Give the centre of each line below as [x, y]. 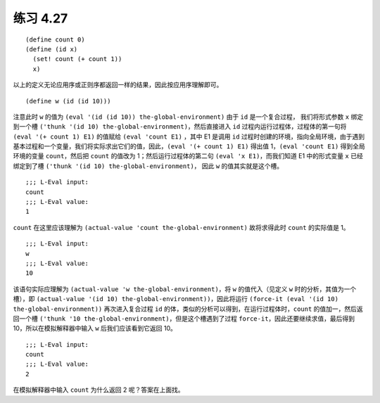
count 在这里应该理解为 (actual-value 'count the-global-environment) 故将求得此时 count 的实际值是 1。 [181, 227]
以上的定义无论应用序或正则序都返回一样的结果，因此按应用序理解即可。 [118, 85]
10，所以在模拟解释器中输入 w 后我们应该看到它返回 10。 [95, 328]
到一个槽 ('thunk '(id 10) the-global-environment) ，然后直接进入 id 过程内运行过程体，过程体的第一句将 [180, 127]
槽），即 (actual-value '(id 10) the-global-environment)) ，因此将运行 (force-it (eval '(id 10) [176, 299]
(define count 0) [55, 39]
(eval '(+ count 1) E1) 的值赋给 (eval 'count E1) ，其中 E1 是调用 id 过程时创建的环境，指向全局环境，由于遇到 [189, 136]
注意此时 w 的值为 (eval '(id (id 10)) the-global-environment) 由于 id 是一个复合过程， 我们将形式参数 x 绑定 [188, 117]
